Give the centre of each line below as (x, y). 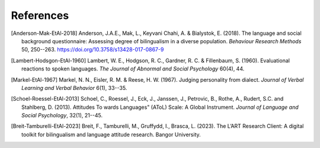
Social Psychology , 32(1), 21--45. (62, 115)
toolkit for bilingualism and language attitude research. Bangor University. (111, 134)
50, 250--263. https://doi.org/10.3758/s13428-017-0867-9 (93, 50)
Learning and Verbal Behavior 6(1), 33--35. (74, 88)
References (40, 15)
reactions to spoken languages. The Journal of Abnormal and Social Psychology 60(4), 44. (133, 69)
